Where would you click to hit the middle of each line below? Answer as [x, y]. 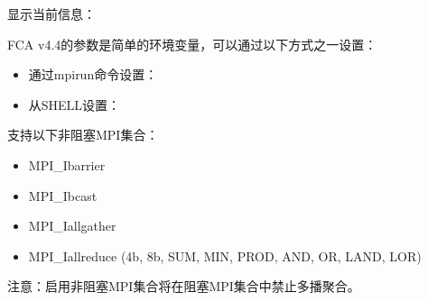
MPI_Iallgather [72, 226]
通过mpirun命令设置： [93, 74]
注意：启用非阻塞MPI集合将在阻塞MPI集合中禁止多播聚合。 [184, 286]
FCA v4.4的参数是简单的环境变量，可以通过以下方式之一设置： [192, 44]
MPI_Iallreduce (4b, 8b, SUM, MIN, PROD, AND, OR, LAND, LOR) [225, 255]
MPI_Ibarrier [67, 164]
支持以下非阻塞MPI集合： [83, 135]
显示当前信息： [51, 14]
